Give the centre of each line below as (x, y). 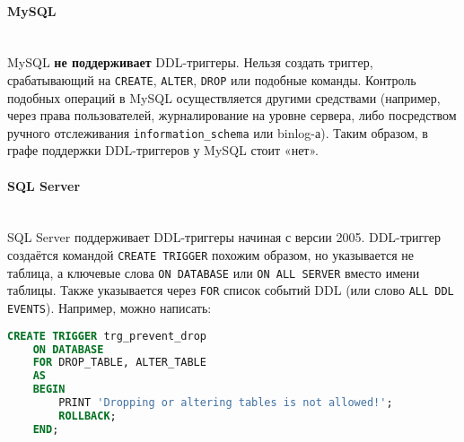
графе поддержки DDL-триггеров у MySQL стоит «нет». (163, 150)
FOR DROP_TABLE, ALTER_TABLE (119, 363)
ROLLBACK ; (88, 416)
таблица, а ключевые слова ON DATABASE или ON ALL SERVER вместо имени (214, 272)
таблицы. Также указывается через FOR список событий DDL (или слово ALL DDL (231, 290)
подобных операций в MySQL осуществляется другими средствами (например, (224, 97)
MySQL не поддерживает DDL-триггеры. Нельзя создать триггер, (190, 62)
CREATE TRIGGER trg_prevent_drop (107, 336)
